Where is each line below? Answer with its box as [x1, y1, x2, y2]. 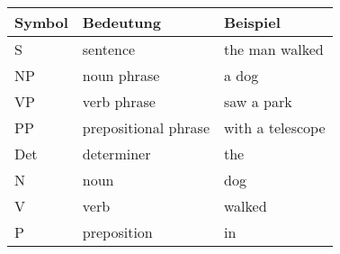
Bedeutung [82, 12, 161, 32]
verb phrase [82, 91, 156, 112]
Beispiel [223, 12, 281, 32]
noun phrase [82, 65, 160, 86]
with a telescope [223, 117, 326, 138]
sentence [82, 39, 136, 59]
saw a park [223, 91, 292, 112]
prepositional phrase [82, 117, 210, 138]
